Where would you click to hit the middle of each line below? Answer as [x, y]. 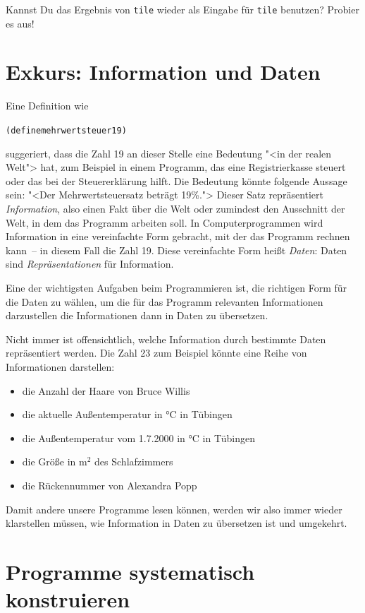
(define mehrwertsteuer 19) [66, 130]
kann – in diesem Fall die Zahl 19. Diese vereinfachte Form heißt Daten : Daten [177, 250]
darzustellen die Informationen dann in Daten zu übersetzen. [137, 315]
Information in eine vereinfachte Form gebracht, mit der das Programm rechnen [178, 236]
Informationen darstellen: [60, 366]
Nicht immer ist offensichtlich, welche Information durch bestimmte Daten [166, 339]
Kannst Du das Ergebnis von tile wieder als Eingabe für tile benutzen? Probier [182, 9]
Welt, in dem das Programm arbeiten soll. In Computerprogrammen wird [165, 222]
